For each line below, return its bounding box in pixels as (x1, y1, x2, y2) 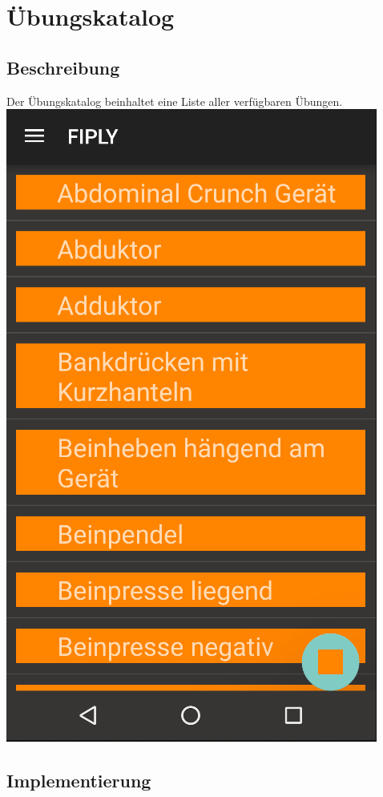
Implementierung (6, 768, 151, 793)
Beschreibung (6, 55, 120, 79)
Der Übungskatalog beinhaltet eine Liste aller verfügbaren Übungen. (6, 92, 343, 109)
